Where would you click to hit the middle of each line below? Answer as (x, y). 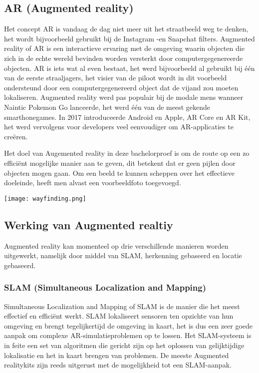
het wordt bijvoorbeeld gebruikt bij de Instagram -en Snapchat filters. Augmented (129, 38)
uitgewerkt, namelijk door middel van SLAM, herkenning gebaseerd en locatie (123, 255)
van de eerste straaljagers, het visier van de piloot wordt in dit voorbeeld (116, 78)
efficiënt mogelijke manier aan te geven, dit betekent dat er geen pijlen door (120, 163)
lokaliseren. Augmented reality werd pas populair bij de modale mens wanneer (124, 97)
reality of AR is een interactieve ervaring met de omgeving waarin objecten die (124, 48)
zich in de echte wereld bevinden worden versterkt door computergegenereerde (124, 58)
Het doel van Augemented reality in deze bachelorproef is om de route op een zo (127, 153)
